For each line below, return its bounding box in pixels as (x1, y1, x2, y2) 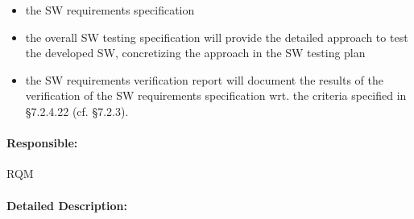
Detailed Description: (6, 196, 127, 213)
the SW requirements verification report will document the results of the (25, 71, 383, 88)
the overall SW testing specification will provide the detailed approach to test (25, 28, 408, 45)
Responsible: (6, 134, 78, 151)
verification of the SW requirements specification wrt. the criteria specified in (25, 87, 407, 104)
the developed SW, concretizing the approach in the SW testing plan (25, 44, 366, 61)
